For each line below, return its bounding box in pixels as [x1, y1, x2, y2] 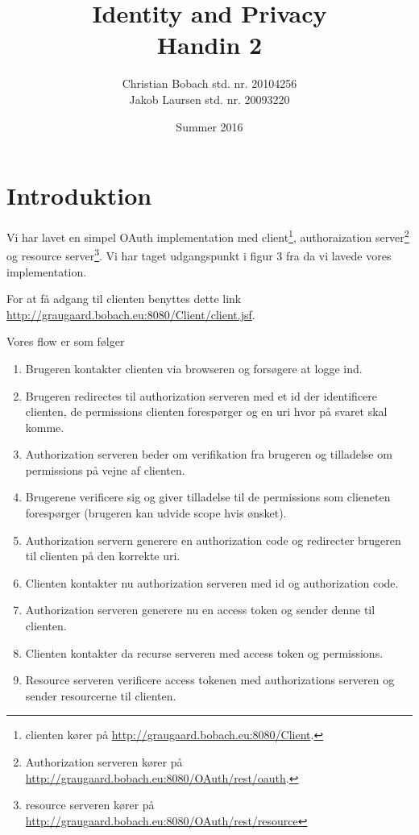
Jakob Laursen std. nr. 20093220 [129, 90, 290, 107]
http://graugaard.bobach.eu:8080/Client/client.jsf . [6, 305, 255, 322]
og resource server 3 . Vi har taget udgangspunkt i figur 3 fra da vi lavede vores [6, 245, 392, 264]
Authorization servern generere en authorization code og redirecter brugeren [25, 531, 401, 548]
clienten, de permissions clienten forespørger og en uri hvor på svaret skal [25, 403, 388, 420]
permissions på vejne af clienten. [25, 461, 185, 478]
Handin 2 [156, 28, 263, 61]
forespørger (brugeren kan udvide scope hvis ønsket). [25, 505, 287, 521]
